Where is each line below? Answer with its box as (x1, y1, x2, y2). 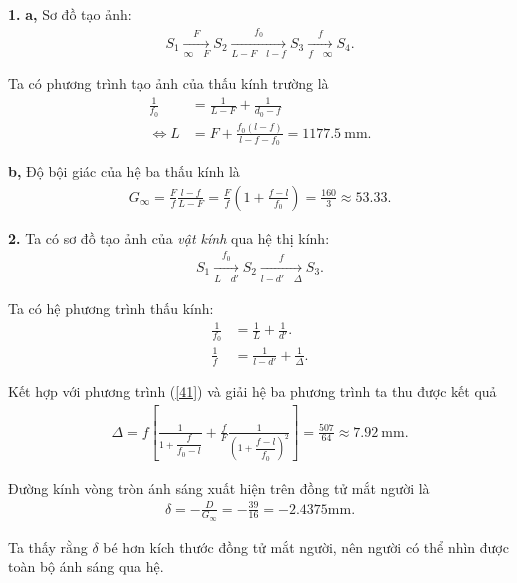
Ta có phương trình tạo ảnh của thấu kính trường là (8, 73, 329, 94)
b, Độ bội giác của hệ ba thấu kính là (8, 161, 240, 182)
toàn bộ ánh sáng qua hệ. (8, 556, 164, 577)
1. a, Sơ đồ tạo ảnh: (8, 4, 132, 24)
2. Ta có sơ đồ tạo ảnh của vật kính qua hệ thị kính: (8, 227, 330, 248)
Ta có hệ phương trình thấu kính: (8, 297, 214, 318)
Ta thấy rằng (8, 536, 88, 557)
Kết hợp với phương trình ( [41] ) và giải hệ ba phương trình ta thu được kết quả (8, 381, 497, 402)
